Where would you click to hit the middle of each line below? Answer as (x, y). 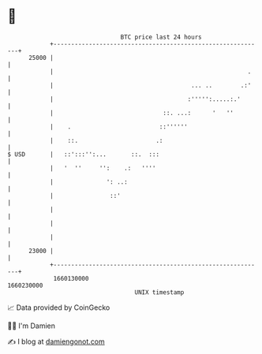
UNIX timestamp (159, 292)
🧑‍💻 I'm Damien (32, 326)
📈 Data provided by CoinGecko (59, 307)
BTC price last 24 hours (161, 37)
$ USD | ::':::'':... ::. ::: (83, 154)
